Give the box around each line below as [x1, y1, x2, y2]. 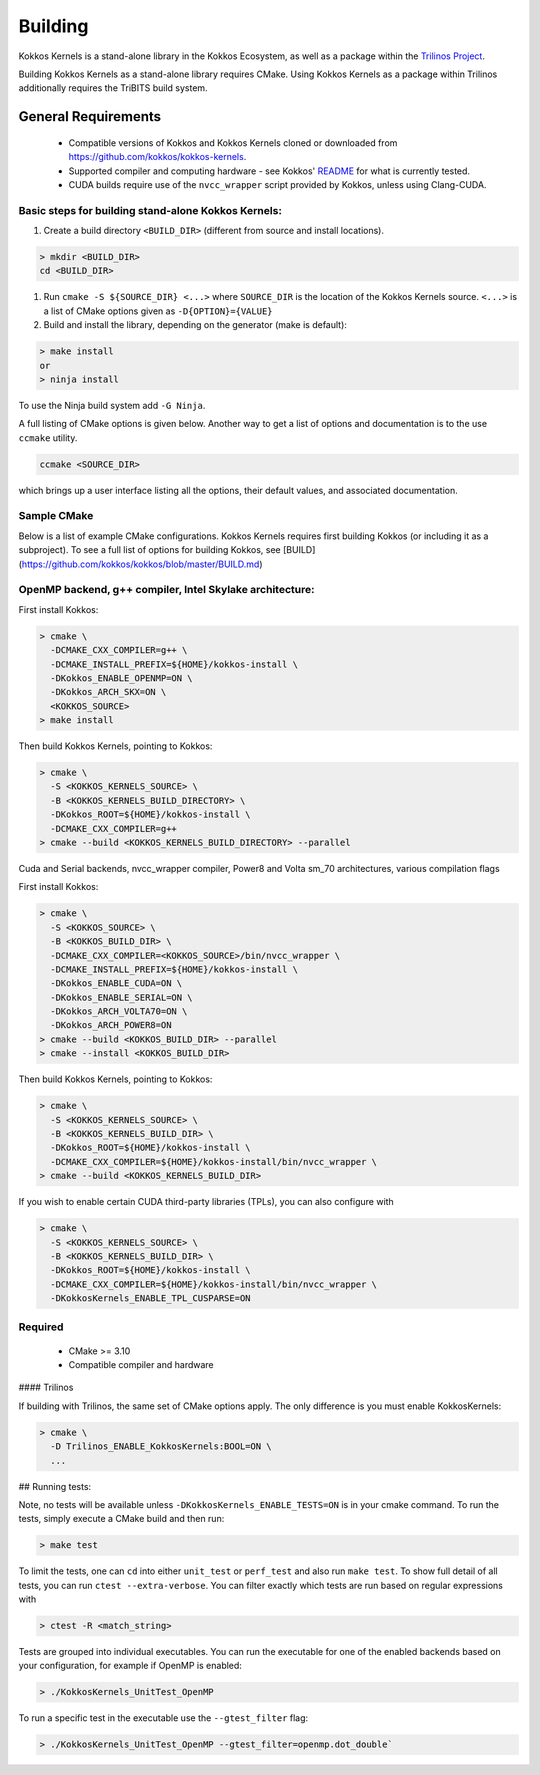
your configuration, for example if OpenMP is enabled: [18, 1660, 242, 1672]
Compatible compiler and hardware [68, 1359, 214, 1371]
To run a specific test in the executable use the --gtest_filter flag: [18, 1712, 309, 1724]
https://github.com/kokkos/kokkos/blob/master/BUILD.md [21, 558, 260, 570]
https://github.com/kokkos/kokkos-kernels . [68, 151, 247, 163]
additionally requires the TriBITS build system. [18, 82, 209, 94]
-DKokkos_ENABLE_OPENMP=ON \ [50, 672, 194, 684]
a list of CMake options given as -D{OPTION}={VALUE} [43, 305, 273, 317]
